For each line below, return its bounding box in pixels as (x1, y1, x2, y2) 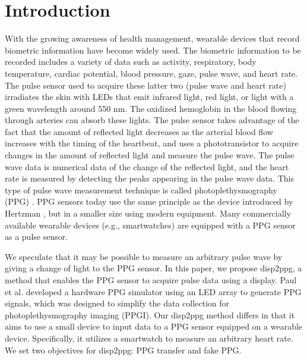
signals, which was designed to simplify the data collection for (5, 297, 230, 309)
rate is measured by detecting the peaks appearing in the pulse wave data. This (5, 172, 294, 184)
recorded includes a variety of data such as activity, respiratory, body (5, 55, 257, 68)
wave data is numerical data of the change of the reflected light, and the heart (5, 160, 289, 173)
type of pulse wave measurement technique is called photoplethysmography (5, 183, 277, 196)
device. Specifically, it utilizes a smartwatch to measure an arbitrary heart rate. (5, 331, 293, 344)
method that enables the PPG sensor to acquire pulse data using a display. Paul (5, 274, 297, 286)
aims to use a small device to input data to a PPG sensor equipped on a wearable (5, 320, 303, 333)
